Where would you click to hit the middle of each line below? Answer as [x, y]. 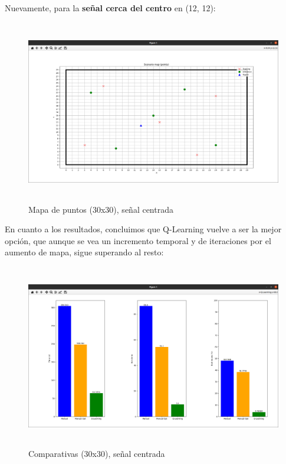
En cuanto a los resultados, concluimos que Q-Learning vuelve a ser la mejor [143, 229]
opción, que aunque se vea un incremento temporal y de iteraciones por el [138, 240]
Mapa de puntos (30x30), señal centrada [101, 209]
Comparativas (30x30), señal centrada [97, 453]
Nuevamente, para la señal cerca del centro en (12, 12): [110, 8]
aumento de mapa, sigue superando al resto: [84, 252]
